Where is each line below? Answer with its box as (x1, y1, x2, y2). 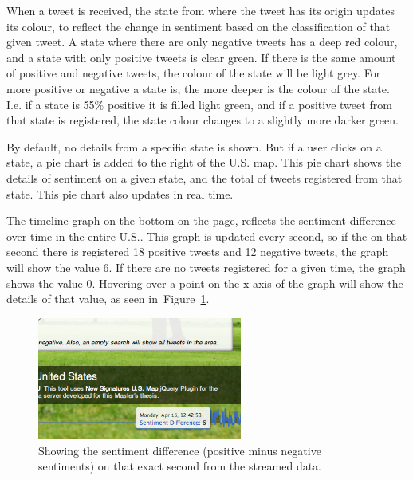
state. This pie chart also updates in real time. (6, 185, 234, 202)
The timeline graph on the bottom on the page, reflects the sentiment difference (6, 212, 396, 229)
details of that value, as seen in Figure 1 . (6, 290, 210, 307)
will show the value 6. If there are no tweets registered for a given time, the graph (6, 258, 406, 275)
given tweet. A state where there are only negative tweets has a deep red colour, (6, 33, 398, 50)
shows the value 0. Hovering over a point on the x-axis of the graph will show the (6, 274, 403, 291)
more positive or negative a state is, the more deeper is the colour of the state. (6, 80, 390, 96)
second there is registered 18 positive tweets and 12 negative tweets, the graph (6, 243, 389, 260)
